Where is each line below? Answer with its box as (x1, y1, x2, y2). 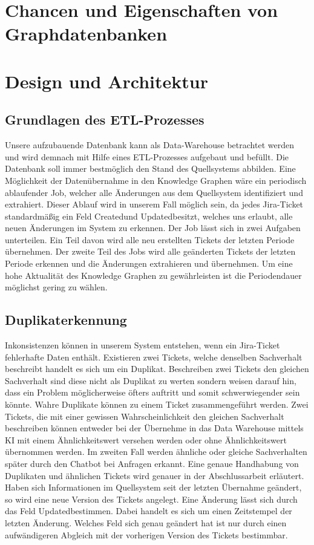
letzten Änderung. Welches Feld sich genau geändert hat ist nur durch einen (5, 516, 287, 529)
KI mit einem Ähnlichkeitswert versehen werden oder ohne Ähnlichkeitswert (5, 433, 287, 446)
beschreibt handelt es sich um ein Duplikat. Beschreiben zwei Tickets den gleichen (5, 362, 309, 375)
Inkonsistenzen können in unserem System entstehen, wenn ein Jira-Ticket (5, 339, 280, 351)
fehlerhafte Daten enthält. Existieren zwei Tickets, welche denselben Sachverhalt (5, 350, 303, 363)
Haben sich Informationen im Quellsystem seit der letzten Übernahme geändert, (5, 481, 302, 494)
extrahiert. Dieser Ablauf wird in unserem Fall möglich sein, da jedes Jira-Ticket (5, 198, 304, 210)
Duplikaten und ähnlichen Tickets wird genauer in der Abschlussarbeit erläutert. (5, 469, 304, 481)
